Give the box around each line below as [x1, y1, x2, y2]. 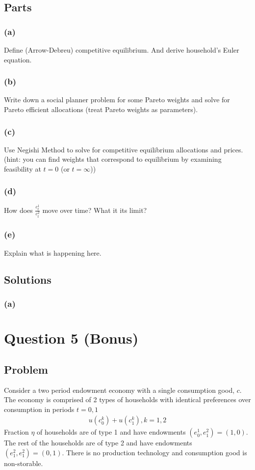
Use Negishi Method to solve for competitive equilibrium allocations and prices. [4, 144, 243, 154]
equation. [4, 54, 32, 64]
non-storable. [4, 458, 43, 468]
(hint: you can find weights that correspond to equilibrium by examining [4, 154, 222, 164]
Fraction [4, 427, 29, 437]
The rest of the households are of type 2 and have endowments [4, 438, 192, 448]
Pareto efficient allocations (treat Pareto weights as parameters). [4, 104, 198, 114]
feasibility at [4, 164, 41, 174]
